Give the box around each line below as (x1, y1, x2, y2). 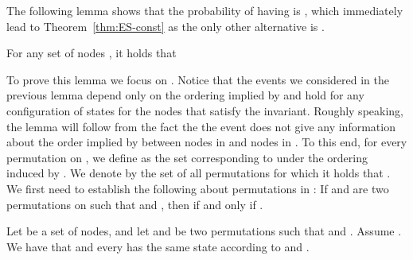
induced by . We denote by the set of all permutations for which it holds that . (6, 165, 391, 181)
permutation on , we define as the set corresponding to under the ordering (6, 149, 368, 165)
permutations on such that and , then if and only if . (6, 196, 263, 212)
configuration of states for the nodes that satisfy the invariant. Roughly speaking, (6, 102, 403, 118)
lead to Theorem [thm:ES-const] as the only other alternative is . (6, 17, 325, 34)
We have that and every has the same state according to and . (6, 238, 310, 254)
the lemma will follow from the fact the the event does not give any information (6, 118, 395, 134)
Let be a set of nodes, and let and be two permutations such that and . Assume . (6, 223, 402, 239)
